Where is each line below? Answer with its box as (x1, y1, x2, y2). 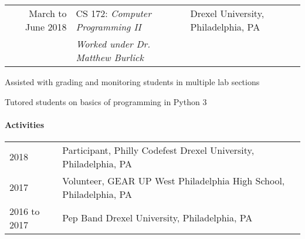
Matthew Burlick (76, 51, 144, 64)
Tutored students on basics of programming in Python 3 (5, 95, 207, 107)
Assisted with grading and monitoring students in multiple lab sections (5, 76, 260, 87)
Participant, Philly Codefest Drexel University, (62, 143, 255, 157)
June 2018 (25, 20, 67, 33)
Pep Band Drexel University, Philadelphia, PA (62, 211, 253, 225)
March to (29, 6, 67, 20)
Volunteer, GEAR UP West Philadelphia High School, (62, 173, 285, 187)
